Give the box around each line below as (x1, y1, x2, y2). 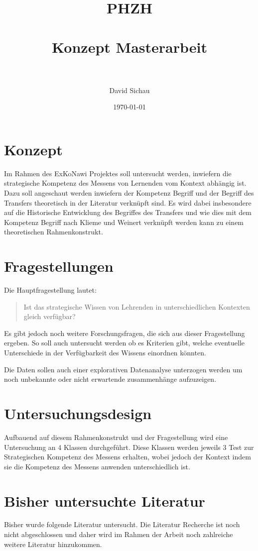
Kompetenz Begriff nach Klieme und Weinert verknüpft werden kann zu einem (4, 217, 244, 227)
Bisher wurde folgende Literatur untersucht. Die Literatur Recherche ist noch (4, 519, 240, 530)
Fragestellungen (4, 256, 114, 276)
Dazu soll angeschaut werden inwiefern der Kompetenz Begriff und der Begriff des (4, 188, 254, 198)
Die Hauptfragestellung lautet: (4, 285, 97, 295)
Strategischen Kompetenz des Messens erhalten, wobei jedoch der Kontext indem (4, 451, 251, 462)
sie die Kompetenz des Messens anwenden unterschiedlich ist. (4, 461, 190, 471)
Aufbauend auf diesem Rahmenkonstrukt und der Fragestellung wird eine (4, 432, 228, 442)
